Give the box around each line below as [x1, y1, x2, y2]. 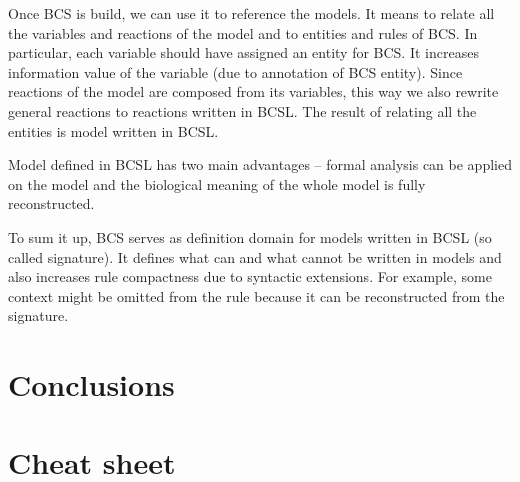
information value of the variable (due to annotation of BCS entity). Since [8, 61, 463, 82]
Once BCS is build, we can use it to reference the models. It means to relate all [8, 3, 495, 23]
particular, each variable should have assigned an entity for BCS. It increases [8, 42, 479, 63]
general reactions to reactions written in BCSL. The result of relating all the [8, 100, 477, 121]
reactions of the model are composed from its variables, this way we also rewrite [8, 81, 499, 102]
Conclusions [8, 364, 175, 405]
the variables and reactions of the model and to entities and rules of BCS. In [8, 22, 478, 43]
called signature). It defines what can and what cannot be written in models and [8, 246, 502, 267]
